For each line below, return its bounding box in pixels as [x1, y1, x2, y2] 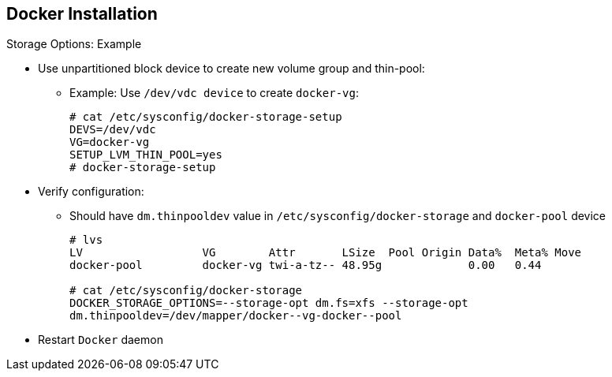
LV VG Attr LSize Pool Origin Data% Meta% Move [69, 246, 582, 259]
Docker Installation [6, 4, 158, 24]
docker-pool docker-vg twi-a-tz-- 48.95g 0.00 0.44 [69, 259, 542, 272]
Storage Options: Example [6, 37, 142, 51]
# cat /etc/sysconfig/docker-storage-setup [69, 110, 342, 124]
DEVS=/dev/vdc [69, 123, 156, 136]
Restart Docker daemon [38, 333, 163, 347]
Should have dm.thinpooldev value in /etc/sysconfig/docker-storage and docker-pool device [69, 209, 606, 223]
